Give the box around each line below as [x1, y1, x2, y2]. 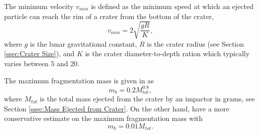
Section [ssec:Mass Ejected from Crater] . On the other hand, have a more [4, 103, 229, 113]
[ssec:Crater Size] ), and [4, 48, 75, 59]
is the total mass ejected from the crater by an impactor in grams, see [40, 93, 255, 104]
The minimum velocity [4, 1, 74, 11]
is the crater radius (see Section [147, 38, 244, 49]
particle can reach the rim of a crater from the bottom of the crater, [4, 11, 214, 21]
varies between [4, 58, 49, 68]
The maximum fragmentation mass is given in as [4, 75, 154, 85]
